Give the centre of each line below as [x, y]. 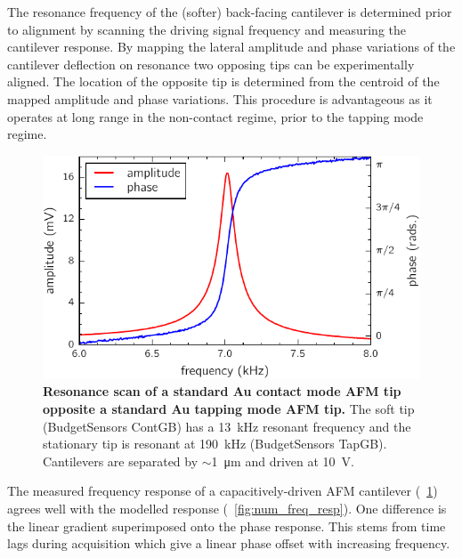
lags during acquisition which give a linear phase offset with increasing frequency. [229, 543]
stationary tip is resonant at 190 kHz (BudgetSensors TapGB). [215, 444]
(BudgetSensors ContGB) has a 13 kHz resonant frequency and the [227, 426]
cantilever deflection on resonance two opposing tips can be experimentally [211, 64]
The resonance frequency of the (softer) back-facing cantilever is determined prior [230, 12]
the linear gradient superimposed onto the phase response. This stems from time [227, 526]
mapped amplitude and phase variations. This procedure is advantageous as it [220, 98]
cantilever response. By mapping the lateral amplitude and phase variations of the [231, 47]
